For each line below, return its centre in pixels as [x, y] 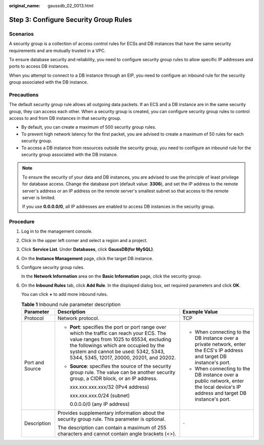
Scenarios [22, 34]
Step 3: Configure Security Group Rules [70, 20]
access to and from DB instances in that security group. [65, 118]
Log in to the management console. [57, 231]
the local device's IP [218, 387]
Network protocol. [78, 318]
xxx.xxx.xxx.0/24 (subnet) [100, 395]
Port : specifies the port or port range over [118, 327]
